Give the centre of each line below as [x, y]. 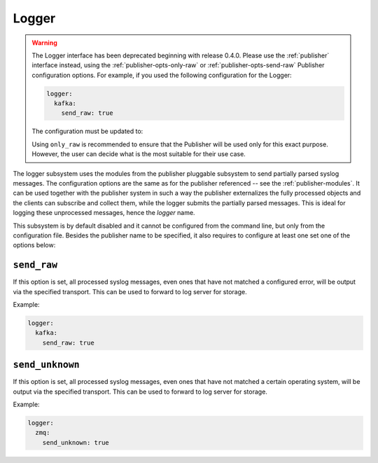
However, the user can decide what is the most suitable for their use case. [139, 154]
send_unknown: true [76, 442]
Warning [44, 43]
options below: [34, 245]
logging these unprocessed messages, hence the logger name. [104, 213]
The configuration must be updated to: [87, 131]
